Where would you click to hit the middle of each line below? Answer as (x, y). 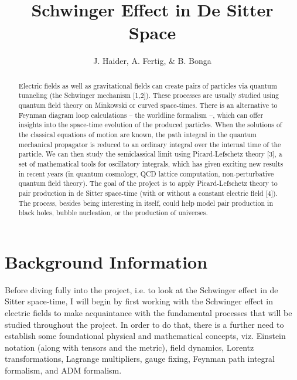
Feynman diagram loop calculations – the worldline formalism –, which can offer (141, 115)
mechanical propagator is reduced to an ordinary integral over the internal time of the (150, 144)
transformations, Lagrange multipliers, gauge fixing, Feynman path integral (140, 359)
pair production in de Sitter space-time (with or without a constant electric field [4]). (148, 193)
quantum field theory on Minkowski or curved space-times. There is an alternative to (148, 105)
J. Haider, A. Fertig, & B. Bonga (152, 61)
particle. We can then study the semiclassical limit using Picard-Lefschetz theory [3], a (150, 154)
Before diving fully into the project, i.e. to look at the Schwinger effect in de (141, 289)
